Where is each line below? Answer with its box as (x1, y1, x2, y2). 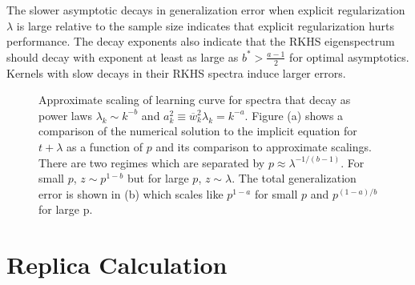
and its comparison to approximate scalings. (155, 138, 372, 155)
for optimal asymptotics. (289, 48, 409, 65)
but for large (127, 170, 189, 187)
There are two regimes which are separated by (38, 154, 265, 171)
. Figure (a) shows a (244, 106, 344, 123)
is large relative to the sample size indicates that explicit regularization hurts (16, 17, 394, 34)
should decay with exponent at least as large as (6, 48, 239, 65)
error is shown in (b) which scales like (38, 185, 224, 202)
